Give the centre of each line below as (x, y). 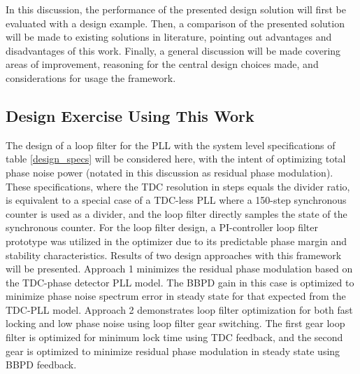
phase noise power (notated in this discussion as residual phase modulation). (170, 172)
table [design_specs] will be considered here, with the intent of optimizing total (176, 159)
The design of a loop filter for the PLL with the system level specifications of (171, 145)
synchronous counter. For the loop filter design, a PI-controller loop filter (162, 227)
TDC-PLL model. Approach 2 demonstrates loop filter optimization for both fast (179, 309)
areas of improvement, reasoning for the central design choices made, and (162, 64)
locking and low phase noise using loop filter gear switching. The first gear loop (175, 323)
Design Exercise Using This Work (130, 115)
